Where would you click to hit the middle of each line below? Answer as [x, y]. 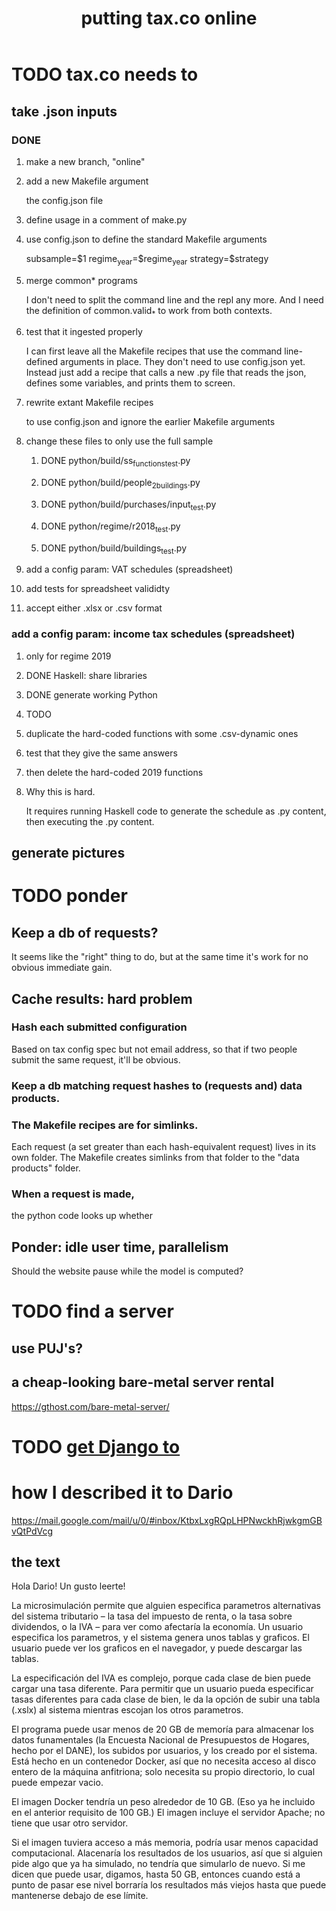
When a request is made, [73, 1194]
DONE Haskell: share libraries [86, 675]
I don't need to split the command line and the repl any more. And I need [174, 299]
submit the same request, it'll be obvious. [96, 1059]
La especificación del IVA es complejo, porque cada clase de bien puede [161, 1678]
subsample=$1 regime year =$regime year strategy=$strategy [147, 259]
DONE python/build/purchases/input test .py [128, 505]
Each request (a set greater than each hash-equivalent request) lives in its [164, 1147]
